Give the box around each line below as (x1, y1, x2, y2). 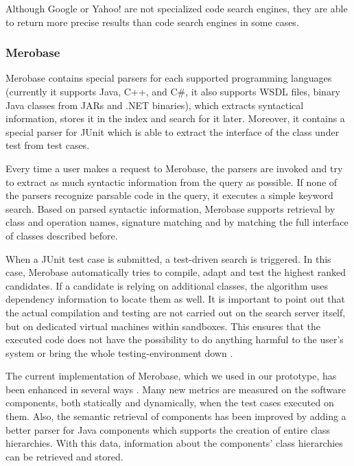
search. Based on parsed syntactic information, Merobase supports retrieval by (5, 201, 335, 215)
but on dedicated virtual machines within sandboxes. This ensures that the (5, 318, 321, 333)
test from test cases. (5, 138, 90, 152)
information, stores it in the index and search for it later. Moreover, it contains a (5, 111, 345, 126)
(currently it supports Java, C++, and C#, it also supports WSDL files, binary (5, 84, 340, 98)
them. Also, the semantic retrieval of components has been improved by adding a (5, 409, 346, 423)
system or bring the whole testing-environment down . (5, 345, 233, 360)
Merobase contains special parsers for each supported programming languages (5, 71, 332, 85)
